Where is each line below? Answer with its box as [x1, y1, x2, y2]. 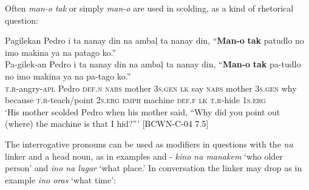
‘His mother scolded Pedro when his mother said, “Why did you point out [5, 105, 280, 118]
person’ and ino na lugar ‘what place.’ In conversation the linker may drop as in [5, 161, 302, 174]
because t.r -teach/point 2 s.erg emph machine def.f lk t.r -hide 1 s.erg [5, 93, 266, 106]
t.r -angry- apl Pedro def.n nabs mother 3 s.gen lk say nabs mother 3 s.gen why [5, 81, 297, 94]
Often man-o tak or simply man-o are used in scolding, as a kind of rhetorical [5, 2, 294, 14]
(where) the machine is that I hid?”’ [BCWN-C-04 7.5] [5, 117, 209, 130]
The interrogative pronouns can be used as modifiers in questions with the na [5, 137, 293, 150]
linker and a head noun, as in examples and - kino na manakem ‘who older [5, 149, 283, 162]
